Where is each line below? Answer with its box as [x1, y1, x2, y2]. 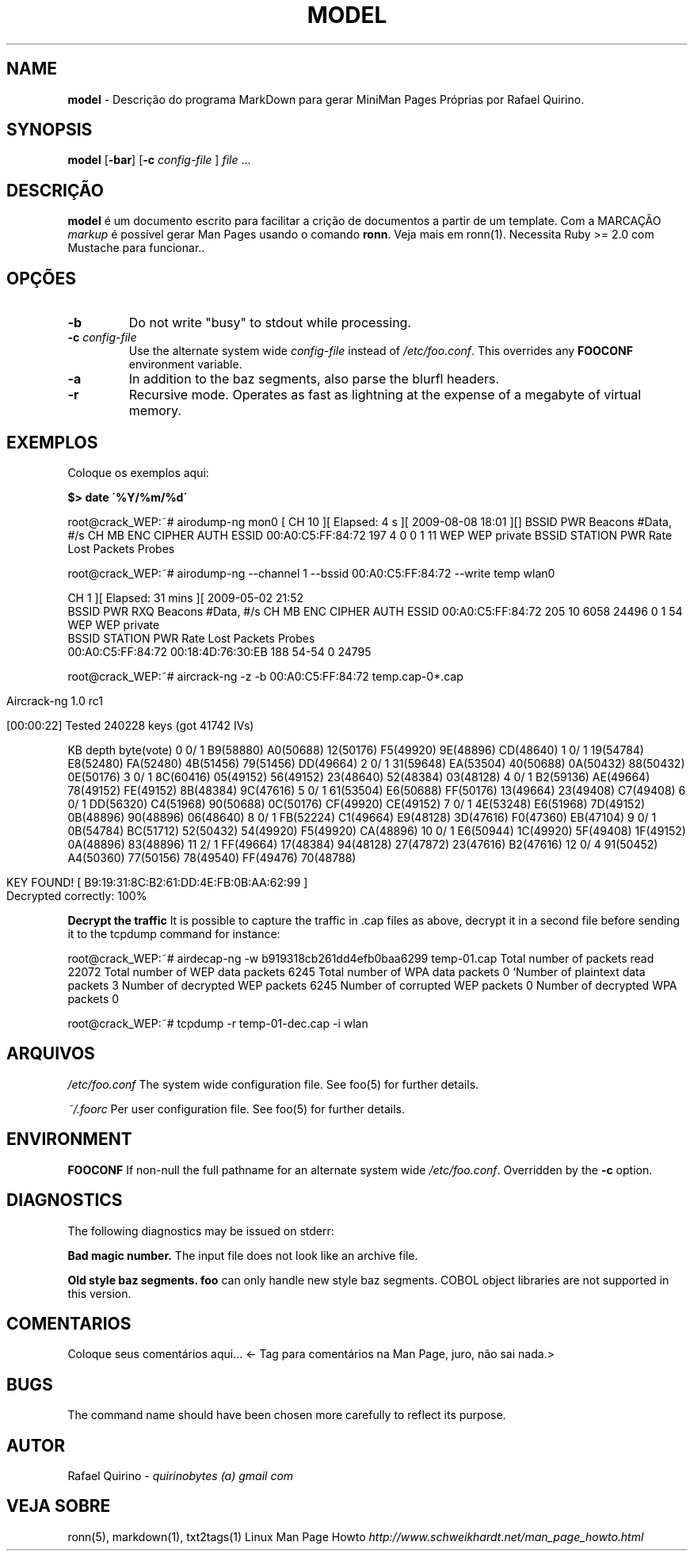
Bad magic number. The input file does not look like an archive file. [67, 1248, 418, 1262]
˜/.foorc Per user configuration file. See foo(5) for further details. [67, 1101, 406, 1116]
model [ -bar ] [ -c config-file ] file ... [67, 153, 251, 167]
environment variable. [128, 357, 242, 372]
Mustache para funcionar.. [67, 241, 205, 255]
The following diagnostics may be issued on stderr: [67, 1223, 334, 1238]
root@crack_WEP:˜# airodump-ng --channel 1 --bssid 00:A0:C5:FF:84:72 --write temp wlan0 [67, 566, 555, 580]
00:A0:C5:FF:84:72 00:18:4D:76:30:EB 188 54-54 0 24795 [67, 644, 372, 658]
